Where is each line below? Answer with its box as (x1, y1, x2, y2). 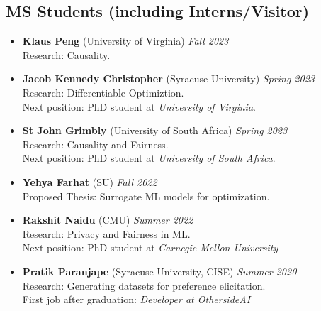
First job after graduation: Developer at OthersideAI (22, 292, 251, 307)
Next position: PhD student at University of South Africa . (22, 151, 276, 165)
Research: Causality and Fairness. (22, 136, 169, 151)
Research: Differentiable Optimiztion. (22, 84, 184, 99)
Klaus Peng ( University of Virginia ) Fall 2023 (22, 33, 229, 48)
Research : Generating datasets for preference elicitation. (22, 278, 266, 293)
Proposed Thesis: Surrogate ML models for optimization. (22, 188, 270, 203)
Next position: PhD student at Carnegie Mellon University (22, 240, 278, 255)
